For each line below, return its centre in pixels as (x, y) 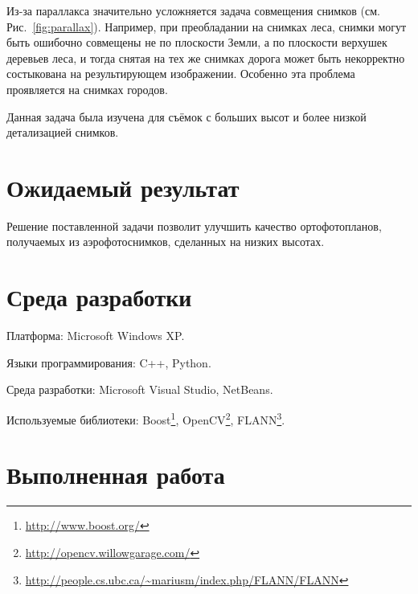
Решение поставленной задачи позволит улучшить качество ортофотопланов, (194, 225)
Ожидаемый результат (123, 187)
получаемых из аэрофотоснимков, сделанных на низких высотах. (166, 242)
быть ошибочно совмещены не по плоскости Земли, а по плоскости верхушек (197, 42)
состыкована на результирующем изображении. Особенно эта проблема (181, 74)
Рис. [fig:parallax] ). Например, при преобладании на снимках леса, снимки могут (207, 26)
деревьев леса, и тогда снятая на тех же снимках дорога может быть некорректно (206, 57)
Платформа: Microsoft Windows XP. (96, 336)
